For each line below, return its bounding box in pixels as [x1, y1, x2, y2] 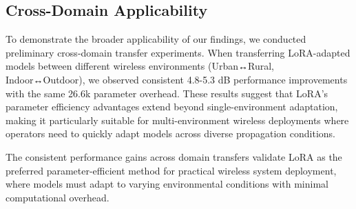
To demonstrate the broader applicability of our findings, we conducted [6, 32, 306, 46]
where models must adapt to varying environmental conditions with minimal [6, 177, 328, 191]
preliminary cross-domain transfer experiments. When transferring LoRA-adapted [6, 45, 350, 59]
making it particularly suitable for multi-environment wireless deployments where [6, 112, 349, 127]
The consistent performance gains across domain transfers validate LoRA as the [6, 149, 342, 163]
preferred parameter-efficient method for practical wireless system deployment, [6, 163, 337, 177]
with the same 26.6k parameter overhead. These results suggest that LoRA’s [6, 86, 328, 100]
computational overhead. [6, 190, 109, 204]
